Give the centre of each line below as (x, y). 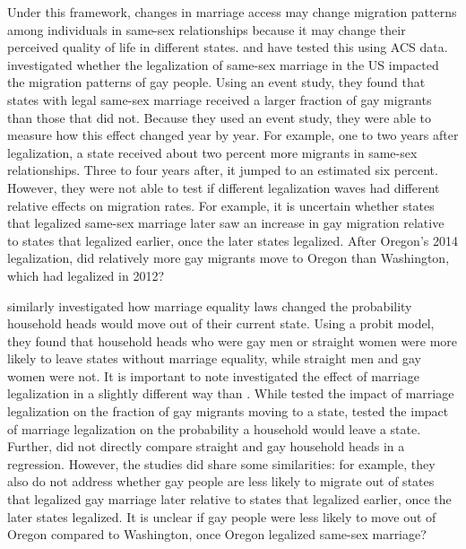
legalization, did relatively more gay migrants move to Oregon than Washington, (229, 258)
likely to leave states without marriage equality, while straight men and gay (214, 358)
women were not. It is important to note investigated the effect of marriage (213, 375)
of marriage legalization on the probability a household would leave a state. (214, 428)
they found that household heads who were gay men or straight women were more (233, 340)
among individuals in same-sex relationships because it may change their (207, 29)
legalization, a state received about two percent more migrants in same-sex (212, 152)
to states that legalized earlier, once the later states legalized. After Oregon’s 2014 (233, 240)
